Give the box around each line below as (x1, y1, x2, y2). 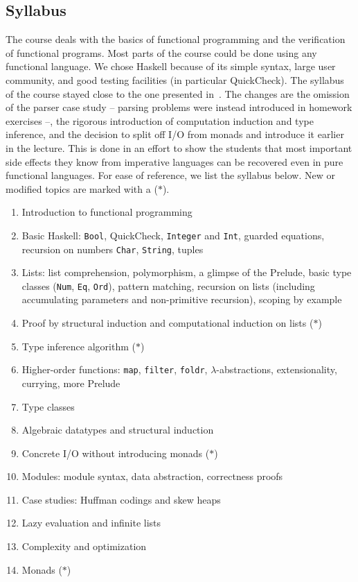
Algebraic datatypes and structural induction (21, 422, 214, 437)
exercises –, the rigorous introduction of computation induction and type (6, 113, 314, 128)
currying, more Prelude (21, 375, 120, 390)
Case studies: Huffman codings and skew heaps (21, 492, 221, 506)
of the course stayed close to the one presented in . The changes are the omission (6, 86, 350, 101)
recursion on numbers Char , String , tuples (21, 241, 204, 256)
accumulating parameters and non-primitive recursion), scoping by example (21, 292, 342, 307)
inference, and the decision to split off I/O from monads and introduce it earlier (6, 127, 344, 142)
